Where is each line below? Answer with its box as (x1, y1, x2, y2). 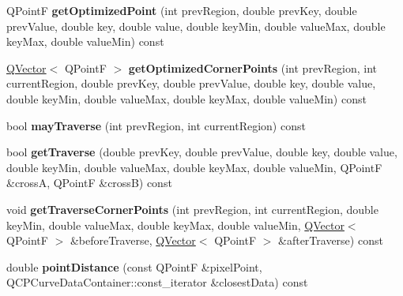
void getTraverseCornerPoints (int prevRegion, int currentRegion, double (6, 200, 379, 217)
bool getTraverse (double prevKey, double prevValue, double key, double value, (6, 144, 397, 160)
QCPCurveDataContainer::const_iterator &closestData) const (6, 274, 308, 290)
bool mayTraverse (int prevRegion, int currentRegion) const (6, 117, 306, 133)
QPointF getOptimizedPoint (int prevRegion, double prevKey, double (6, 2, 357, 18)
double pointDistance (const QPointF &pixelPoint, (6, 258, 262, 275)
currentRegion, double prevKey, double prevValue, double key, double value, (6, 75, 376, 92)
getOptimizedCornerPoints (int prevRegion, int (128, 59, 377, 76)
